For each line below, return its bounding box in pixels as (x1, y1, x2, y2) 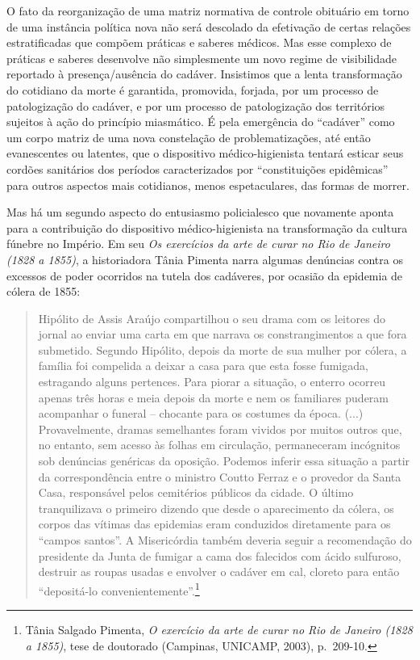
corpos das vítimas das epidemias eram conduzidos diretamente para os (38, 515, 391, 532)
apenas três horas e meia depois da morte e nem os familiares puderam (38, 389, 389, 406)
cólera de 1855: (6, 283, 81, 300)
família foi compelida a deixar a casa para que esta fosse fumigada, (38, 357, 368, 374)
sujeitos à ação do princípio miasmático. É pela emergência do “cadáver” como (6, 113, 395, 130)
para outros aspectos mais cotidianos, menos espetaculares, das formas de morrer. (6, 176, 410, 193)
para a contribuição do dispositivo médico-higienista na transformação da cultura (6, 219, 408, 236)
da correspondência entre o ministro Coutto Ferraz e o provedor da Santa (38, 468, 401, 485)
